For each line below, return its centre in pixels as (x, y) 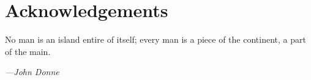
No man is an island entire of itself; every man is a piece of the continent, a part (155, 39)
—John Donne (32, 72)
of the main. (28, 51)
